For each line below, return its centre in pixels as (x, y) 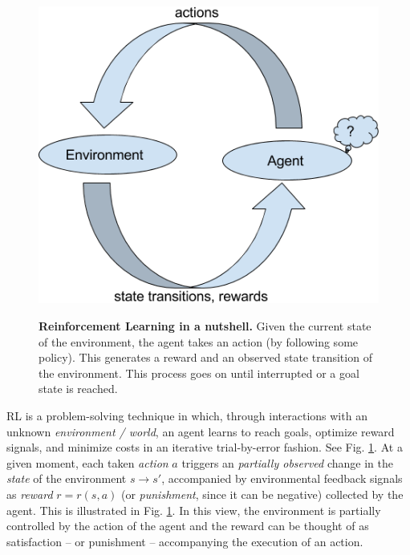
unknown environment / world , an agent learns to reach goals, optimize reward (201, 431)
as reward (30, 494)
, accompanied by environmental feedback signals (282, 478)
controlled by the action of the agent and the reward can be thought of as (188, 526)
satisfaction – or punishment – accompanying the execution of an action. (185, 541)
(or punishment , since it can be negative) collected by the (262, 494)
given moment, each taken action (87, 462)
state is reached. (78, 389)
